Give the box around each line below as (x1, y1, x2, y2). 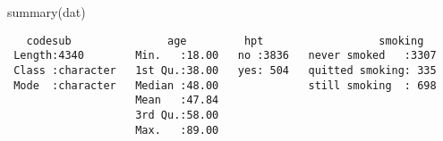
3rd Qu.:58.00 (135, 108, 219, 121)
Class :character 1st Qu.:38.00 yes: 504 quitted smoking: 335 (13, 63, 437, 77)
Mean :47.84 (135, 94, 219, 107)
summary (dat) (7, 3, 86, 21)
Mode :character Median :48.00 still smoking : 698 (13, 79, 437, 92)
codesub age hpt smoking (26, 34, 424, 47)
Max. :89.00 (135, 123, 219, 137)
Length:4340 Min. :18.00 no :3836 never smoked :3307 (13, 49, 437, 62)
